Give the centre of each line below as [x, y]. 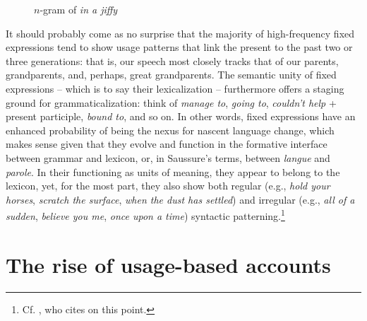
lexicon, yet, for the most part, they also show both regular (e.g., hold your [168, 186]
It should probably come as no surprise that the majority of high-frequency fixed [180, 33]
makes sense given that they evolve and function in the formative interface [167, 144]
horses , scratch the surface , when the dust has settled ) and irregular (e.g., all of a [180, 199]
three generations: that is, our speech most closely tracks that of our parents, [172, 60]
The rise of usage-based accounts [168, 264]
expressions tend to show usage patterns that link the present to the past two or [179, 47]
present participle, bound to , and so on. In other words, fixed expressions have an [181, 116]
